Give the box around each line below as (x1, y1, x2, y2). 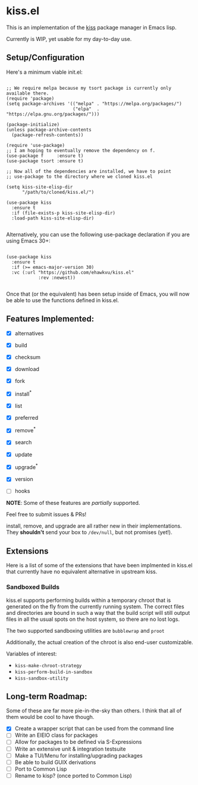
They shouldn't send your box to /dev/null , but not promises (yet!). (6, 529, 172, 536)
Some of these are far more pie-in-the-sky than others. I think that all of (6, 707, 182, 714)
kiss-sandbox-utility (14, 675, 68, 682)
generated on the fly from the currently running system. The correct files (6, 602, 184, 610)
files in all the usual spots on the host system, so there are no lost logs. (6, 616, 180, 623)
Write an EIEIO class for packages (14, 731, 98, 739)
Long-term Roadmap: (6, 691, 87, 701)
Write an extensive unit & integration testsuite (14, 745, 126, 752)
